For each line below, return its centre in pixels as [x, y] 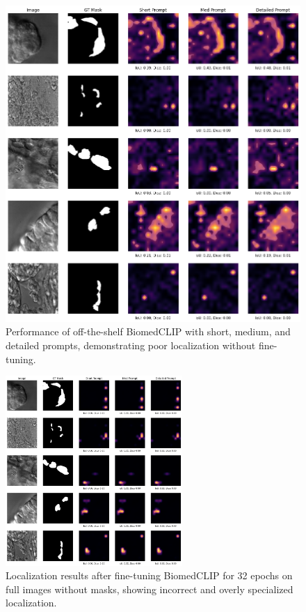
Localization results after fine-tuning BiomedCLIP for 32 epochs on [149, 575]
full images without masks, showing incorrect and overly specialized [150, 589]
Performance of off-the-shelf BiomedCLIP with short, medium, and [148, 331]
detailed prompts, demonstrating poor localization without [131, 345]
